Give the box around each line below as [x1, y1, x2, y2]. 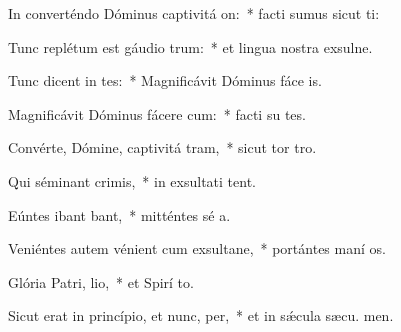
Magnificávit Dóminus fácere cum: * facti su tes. [8, 103, 306, 124]
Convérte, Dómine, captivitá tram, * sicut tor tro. [8, 137, 317, 158]
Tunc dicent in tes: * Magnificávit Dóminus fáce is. [8, 70, 322, 91]
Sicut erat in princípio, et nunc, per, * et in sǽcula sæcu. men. [8, 305, 394, 326]
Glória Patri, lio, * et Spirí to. [8, 271, 194, 292]
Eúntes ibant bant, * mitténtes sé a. [8, 204, 231, 225]
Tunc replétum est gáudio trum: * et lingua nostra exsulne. [8, 36, 373, 57]
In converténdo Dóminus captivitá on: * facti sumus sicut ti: [8, 3, 380, 23]
